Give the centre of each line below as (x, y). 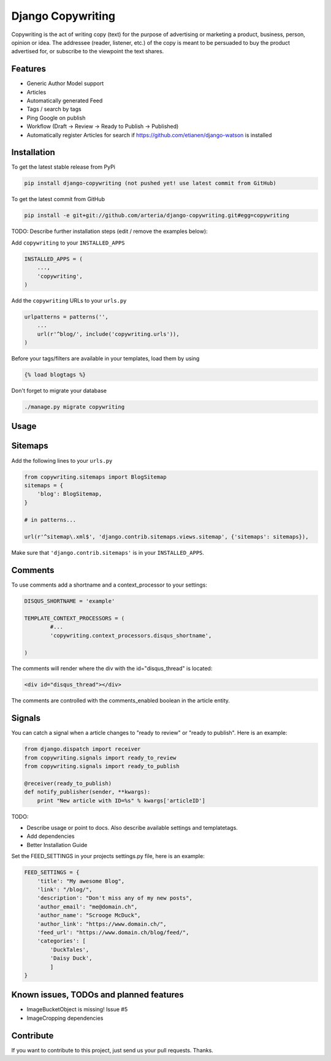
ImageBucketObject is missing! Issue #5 (77, 1010)
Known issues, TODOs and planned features (97, 995)
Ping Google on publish (56, 118)
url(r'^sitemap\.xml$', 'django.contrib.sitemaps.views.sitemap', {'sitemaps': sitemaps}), (166, 537)
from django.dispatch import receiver (82, 749)
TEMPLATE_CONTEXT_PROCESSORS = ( (74, 618)
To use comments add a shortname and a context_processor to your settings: (109, 585)
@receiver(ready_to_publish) (68, 783)
